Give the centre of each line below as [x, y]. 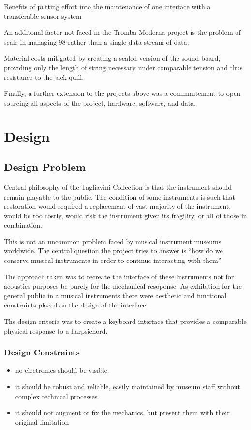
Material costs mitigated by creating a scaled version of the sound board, [112, 58]
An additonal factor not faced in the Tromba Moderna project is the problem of [122, 32]
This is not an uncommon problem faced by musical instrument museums [113, 241]
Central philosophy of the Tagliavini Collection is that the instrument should [118, 187]
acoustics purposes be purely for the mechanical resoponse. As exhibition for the [123, 286]
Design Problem [45, 167]
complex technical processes [56, 396]
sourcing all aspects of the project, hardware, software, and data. [100, 102]
